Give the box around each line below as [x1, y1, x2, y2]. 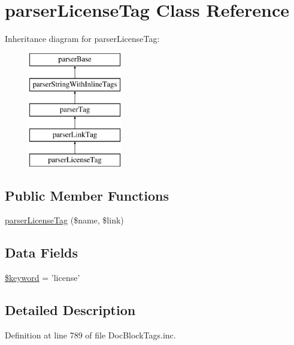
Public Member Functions [5, 186, 169, 204]
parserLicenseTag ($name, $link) [5, 214, 124, 226]
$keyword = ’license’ [5, 271, 80, 284]
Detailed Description [5, 301, 136, 319]
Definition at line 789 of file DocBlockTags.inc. [5, 329, 176, 341]
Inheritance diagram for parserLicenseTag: [5, 32, 160, 45]
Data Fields [5, 243, 78, 262]
